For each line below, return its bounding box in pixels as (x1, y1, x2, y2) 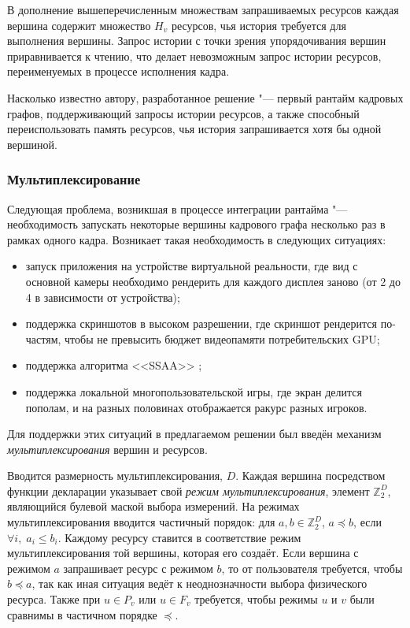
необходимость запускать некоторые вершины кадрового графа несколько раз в (7, 216, 386, 232)
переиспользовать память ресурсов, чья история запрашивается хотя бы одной (7, 121, 382, 137)
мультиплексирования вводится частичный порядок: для (7, 514, 275, 530)
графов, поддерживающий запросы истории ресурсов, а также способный (7, 105, 360, 121)
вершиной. (7, 136, 57, 152)
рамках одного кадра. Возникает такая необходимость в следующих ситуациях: (7, 231, 386, 247)
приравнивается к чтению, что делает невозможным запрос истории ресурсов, (7, 47, 382, 64)
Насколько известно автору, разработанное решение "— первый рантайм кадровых (7, 89, 404, 106)
